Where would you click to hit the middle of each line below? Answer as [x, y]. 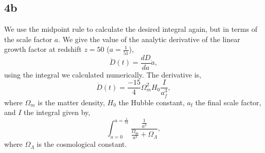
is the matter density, [71, 102]
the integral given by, [57, 112]
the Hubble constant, [152, 102]
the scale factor [28, 39]
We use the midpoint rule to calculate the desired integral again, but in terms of [131, 29]
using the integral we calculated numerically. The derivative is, [103, 74]
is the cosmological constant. [82, 144]
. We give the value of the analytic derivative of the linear [149, 39]
